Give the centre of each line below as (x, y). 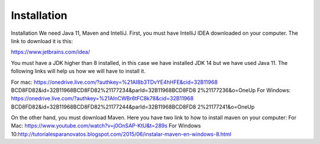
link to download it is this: (42, 41)
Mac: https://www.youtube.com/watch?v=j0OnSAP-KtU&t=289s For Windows (106, 126)
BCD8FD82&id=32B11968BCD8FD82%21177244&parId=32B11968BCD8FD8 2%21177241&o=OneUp (133, 107)
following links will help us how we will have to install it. (78, 71)
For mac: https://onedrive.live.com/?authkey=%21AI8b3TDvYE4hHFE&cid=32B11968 (114, 82)
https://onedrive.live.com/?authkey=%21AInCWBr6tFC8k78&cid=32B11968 (102, 99)
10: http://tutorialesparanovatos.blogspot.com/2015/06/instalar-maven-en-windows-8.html (121, 134)
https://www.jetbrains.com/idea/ (50, 52)
